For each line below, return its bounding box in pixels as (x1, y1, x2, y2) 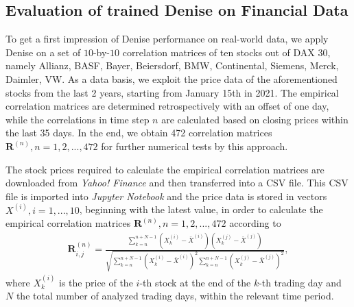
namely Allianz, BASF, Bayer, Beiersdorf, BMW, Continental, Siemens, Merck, (5, 58, 339, 73)
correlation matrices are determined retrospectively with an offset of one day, (5, 99, 329, 113)
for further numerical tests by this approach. (101, 138, 288, 153)
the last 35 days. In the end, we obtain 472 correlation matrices (5, 125, 272, 140)
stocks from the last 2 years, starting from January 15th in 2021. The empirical (5, 85, 339, 99)
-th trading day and (259, 275, 342, 289)
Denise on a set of (5, 45, 81, 59)
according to (229, 216, 281, 230)
